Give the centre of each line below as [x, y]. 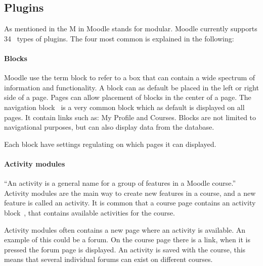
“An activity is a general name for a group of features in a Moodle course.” [120, 183]
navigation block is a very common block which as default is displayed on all [124, 107]
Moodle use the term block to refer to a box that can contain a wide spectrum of [130, 77]
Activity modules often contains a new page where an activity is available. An [125, 229]
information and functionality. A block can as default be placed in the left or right [131, 87]
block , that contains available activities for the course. [90, 212]
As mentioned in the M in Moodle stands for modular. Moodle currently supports [131, 29]
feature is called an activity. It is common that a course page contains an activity [130, 203]
